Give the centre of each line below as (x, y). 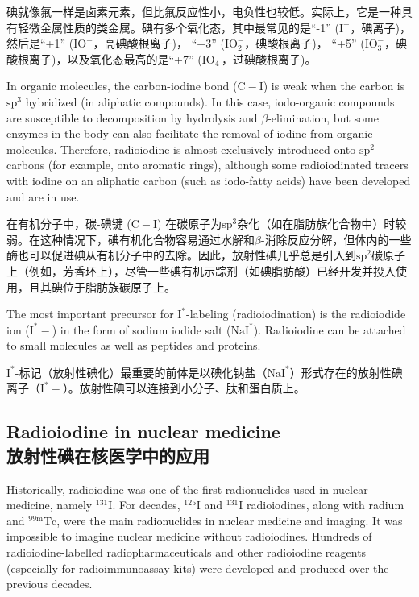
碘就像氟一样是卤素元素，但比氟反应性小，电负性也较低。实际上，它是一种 (204, 11)
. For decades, (146, 505)
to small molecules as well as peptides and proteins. (134, 345)
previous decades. (50, 584)
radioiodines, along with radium (326, 505)
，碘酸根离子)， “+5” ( (305, 43)
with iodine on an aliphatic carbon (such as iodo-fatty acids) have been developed (209, 180)
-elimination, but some (323, 117)
